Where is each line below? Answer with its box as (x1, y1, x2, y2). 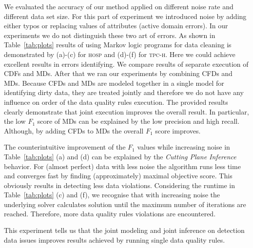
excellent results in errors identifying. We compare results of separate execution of (4, 58, 249, 69)
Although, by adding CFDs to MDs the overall (4, 125, 144, 135)
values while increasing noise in (137, 142, 230, 152)
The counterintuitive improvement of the (4, 142, 126, 152)
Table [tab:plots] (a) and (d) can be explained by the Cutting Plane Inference (4, 151, 236, 161)
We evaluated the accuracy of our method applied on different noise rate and (4, 1, 234, 11)
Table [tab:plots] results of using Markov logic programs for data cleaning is (4, 39, 232, 50)
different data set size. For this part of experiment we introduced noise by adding (4, 11, 247, 21)
